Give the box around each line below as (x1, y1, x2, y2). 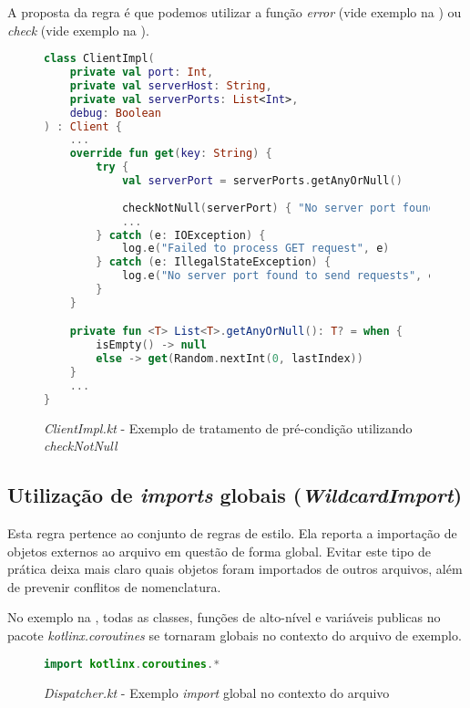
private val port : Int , (69, 66, 214, 79)
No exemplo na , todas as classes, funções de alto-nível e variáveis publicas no (7, 608, 441, 627)
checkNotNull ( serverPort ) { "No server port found (121, 201, 435, 214)
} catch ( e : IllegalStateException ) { (96, 255, 332, 269)
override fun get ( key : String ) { (69, 147, 272, 161)
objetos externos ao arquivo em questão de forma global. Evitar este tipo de (7, 541, 431, 560)
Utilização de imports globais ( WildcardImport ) (7, 481, 463, 509)
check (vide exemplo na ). (7, 20, 149, 39)
